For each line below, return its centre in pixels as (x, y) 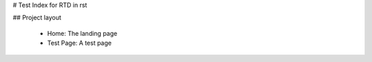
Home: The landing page (82, 33)
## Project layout (37, 18)
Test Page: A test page (79, 43)
